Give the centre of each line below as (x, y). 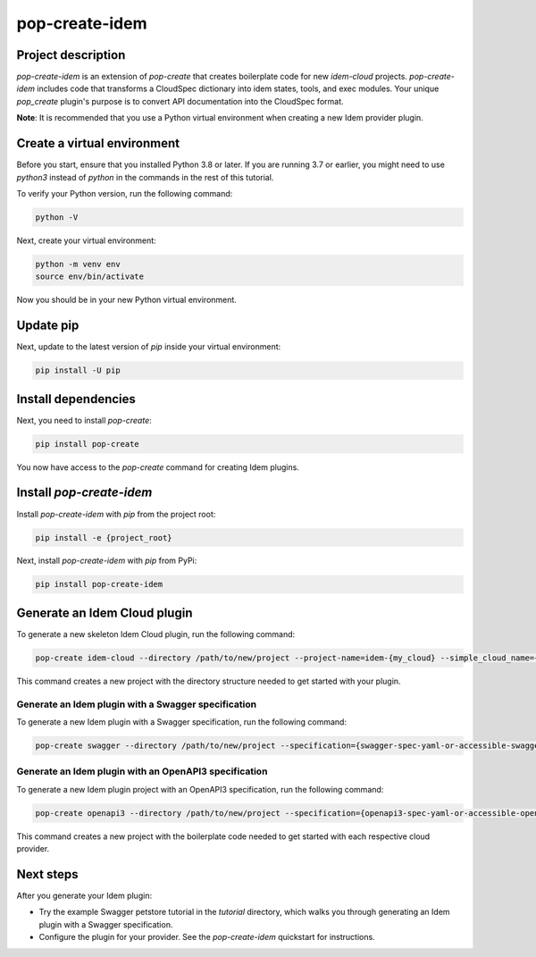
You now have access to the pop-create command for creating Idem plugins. (158, 467)
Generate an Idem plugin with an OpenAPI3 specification (142, 771)
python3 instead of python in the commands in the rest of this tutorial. (145, 177)
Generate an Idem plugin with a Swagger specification (137, 704)
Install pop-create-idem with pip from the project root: (116, 514)
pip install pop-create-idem (99, 584)
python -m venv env (78, 264)
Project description (71, 55)
